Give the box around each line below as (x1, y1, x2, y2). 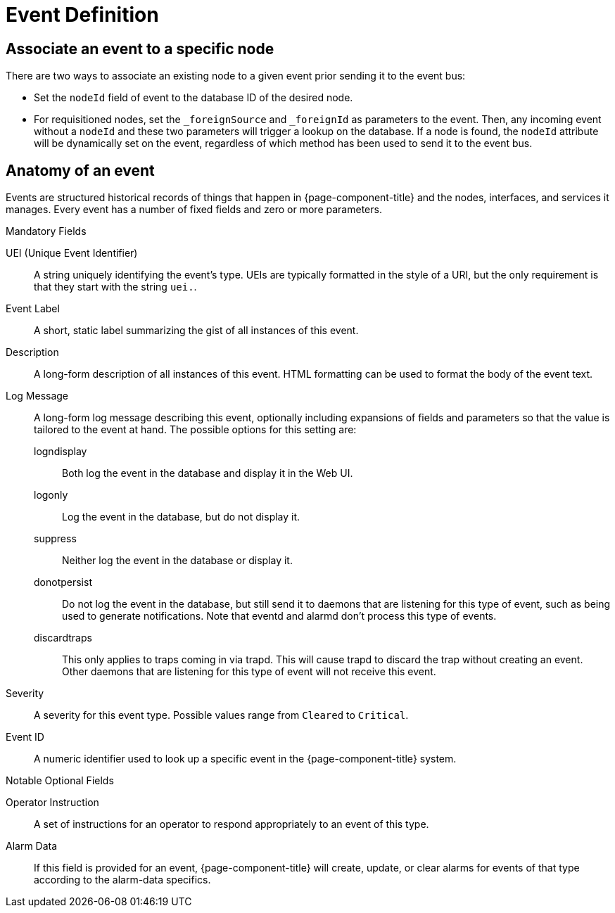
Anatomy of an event (6, 161, 155, 179)
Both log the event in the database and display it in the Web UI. (62, 467, 353, 480)
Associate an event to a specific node (6, 39, 274, 58)
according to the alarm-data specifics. (34, 874, 211, 886)
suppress (34, 532, 77, 545)
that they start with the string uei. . (34, 281, 197, 293)
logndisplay (34, 445, 87, 458)
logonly (34, 489, 68, 502)
